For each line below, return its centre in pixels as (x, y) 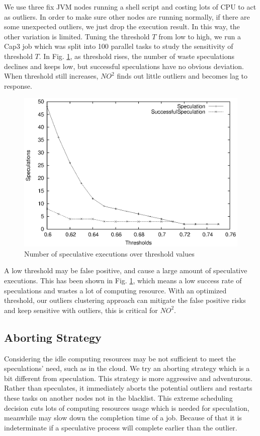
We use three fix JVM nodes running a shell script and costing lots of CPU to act (130, 7)
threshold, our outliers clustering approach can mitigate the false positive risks (125, 300)
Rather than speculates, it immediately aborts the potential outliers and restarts (128, 388)
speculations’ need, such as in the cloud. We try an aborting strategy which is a (127, 368)
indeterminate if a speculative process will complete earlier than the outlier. (121, 427)
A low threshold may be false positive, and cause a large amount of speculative (126, 270)
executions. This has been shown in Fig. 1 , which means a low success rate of (123, 281)
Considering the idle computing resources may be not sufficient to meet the (120, 358)
